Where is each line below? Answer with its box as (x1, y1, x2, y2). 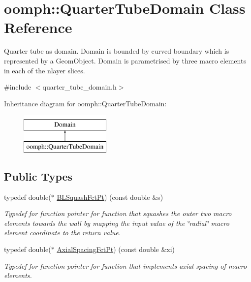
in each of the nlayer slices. (4, 65, 85, 75)
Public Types (4, 168, 73, 184)
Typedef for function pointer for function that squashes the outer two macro (4, 208, 232, 219)
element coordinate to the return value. (4, 227, 121, 238)
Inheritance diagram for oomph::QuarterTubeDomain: (4, 98, 167, 108)
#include (4, 82, 31, 92)
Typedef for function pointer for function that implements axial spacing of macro (4, 260, 247, 271)
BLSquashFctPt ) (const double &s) (57, 191, 163, 202)
